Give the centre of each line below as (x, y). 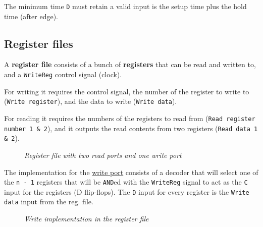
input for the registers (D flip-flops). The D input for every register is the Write (127, 191)
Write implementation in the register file (87, 219)
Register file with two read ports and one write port (103, 155)
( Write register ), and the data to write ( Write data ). (91, 101)
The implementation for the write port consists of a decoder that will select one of (131, 172)
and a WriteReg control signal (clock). (63, 74)
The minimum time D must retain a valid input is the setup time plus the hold (125, 6)
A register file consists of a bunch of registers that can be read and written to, (130, 64)
